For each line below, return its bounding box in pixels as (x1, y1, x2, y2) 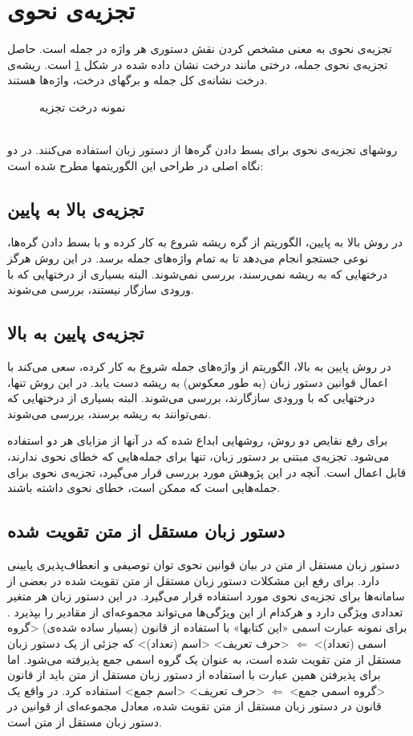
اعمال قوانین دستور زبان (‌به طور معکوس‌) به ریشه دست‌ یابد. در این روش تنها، (7, 373, 388, 390)
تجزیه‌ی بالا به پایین (7, 196, 144, 221)
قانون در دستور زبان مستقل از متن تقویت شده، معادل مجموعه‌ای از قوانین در (7, 697, 382, 714)
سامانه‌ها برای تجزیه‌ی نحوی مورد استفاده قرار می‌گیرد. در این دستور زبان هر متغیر (7, 588, 405, 604)
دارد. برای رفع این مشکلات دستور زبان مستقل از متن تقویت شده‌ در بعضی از (7, 571, 380, 588)
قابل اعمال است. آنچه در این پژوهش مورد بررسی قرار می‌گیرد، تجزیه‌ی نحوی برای (7, 463, 407, 480)
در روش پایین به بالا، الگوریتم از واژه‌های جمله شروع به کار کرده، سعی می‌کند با (7, 358, 391, 375)
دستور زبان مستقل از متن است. (7, 713, 162, 730)
